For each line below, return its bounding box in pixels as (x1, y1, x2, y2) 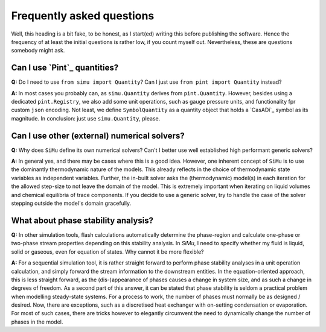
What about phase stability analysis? (11, 215, 154, 225)
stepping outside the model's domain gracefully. (11, 199, 132, 207)
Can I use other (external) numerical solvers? (11, 130, 185, 141)
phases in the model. (11, 318, 63, 325)
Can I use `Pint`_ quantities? (11, 63, 119, 73)
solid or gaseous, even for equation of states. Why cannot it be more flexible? (11, 248, 205, 255)
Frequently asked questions (11, 9, 155, 22)
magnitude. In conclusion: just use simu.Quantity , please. (11, 114, 161, 122)
